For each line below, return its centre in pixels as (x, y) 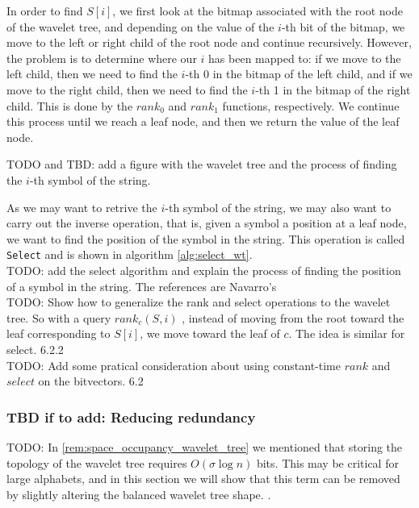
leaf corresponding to (59, 333)
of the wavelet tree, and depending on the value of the (140, 26)
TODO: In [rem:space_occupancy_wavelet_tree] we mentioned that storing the (205, 446)
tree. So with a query (59, 317)
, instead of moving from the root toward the (293, 317)
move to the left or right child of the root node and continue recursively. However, (209, 42)
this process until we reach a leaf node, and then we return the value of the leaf (203, 121)
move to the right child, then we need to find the (127, 89)
